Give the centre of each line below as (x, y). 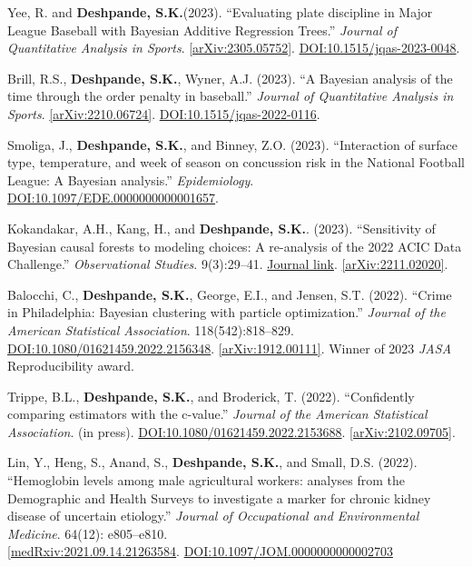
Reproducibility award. (71, 366)
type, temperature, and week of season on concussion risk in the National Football (236, 162)
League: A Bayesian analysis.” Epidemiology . (131, 179)
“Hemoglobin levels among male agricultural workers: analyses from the (206, 480)
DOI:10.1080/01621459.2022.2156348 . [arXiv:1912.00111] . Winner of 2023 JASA (230, 348)
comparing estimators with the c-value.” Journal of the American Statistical (217, 414)
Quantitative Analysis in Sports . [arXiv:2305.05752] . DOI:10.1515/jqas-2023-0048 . (234, 48)
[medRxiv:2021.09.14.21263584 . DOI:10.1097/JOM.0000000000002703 (200, 551)
